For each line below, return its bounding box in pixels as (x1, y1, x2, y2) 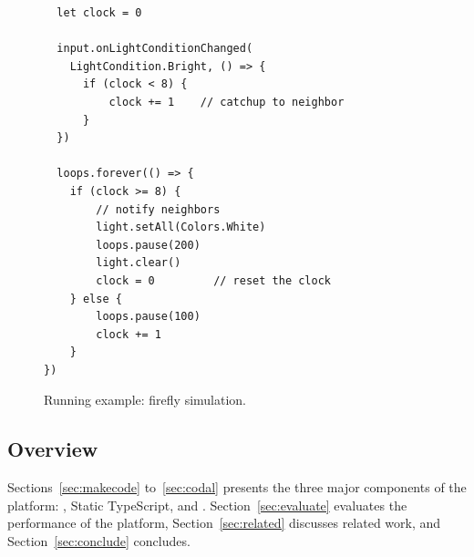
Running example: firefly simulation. (44, 390, 247, 409)
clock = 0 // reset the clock (96, 273, 331, 287)
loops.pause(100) (96, 310, 201, 324)
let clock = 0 (57, 6, 142, 19)
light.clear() (96, 256, 181, 270)
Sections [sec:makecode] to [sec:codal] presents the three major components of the (7, 478, 467, 497)
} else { (69, 292, 122, 305)
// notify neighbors (96, 202, 221, 216)
